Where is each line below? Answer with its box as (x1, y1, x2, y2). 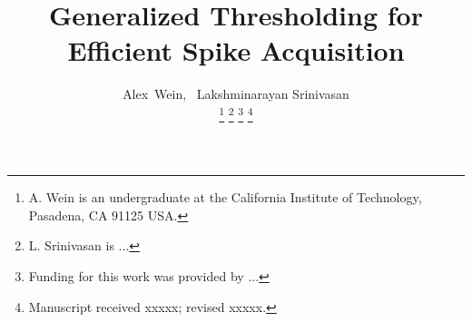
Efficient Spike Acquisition (67, 32, 405, 69)
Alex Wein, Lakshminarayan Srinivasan (123, 84, 349, 103)
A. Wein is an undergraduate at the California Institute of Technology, (28, 188, 422, 207)
